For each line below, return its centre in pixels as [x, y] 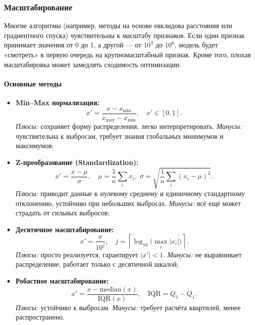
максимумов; [35, 145]
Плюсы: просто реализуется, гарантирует [77, 254]
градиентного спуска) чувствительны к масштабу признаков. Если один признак [125, 35]
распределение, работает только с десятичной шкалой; [97, 264]
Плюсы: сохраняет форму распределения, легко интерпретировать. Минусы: [129, 126]
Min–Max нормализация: [57, 102]
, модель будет [196, 45]
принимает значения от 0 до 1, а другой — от [73, 45]
